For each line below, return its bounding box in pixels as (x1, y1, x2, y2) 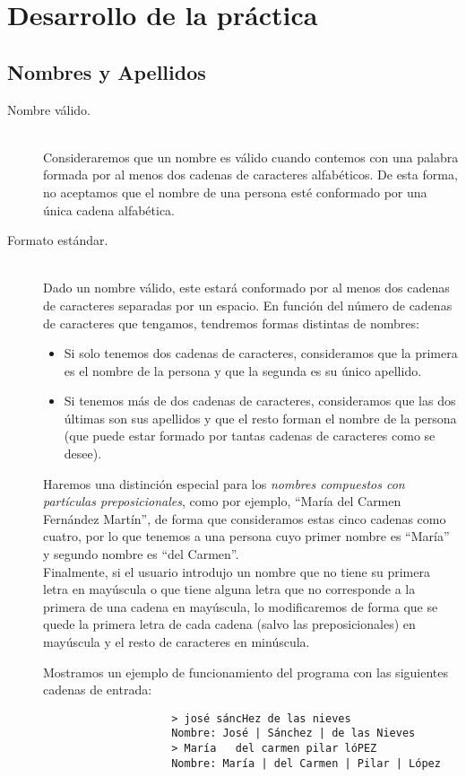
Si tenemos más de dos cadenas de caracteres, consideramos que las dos (64, 391, 456, 410)
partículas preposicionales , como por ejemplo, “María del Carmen (43, 492, 401, 511)
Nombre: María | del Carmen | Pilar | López (171, 756, 441, 770)
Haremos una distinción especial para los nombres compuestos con (43, 474, 405, 493)
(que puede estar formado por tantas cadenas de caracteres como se (64, 426, 436, 445)
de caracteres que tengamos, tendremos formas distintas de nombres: (43, 313, 419, 332)
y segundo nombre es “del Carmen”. (43, 545, 239, 563)
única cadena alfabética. (43, 200, 176, 219)
